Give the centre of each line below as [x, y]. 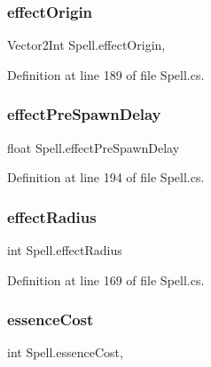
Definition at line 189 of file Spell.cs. [106, 74]
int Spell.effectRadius [65, 250]
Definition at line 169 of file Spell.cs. [106, 279]
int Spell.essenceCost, [65, 352]
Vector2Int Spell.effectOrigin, [86, 45]
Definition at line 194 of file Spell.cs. [106, 177]
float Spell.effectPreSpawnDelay [94, 147]
